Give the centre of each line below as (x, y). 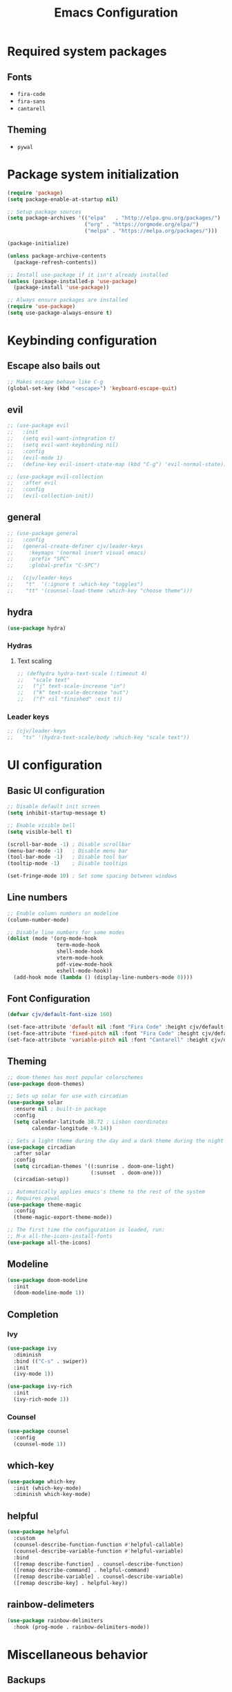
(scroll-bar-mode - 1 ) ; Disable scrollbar (69, 844)
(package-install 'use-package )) (61, 288)
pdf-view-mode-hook (84, 964)
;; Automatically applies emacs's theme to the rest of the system (106, 1192)
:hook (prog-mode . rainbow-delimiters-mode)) (81, 1627)
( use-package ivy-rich (40, 1387)
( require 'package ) (35, 193)
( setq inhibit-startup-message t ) (57, 813)
